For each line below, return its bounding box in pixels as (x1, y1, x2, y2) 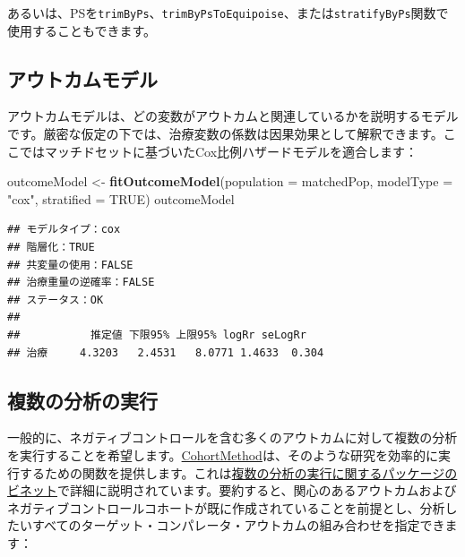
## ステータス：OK (7, 293, 104, 306)
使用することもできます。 (7, 21, 157, 39)
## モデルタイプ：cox (7, 223, 121, 236)
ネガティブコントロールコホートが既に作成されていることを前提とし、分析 (7, 498, 445, 517)
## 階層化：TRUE (7, 241, 95, 254)
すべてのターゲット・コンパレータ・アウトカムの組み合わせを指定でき (31, 516, 445, 535)
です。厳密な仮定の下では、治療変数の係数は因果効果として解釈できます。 (7, 124, 443, 143)
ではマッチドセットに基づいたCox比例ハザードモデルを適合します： (19, 141, 418, 160)
